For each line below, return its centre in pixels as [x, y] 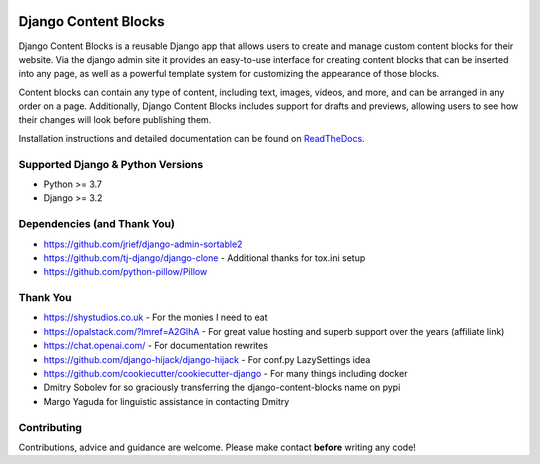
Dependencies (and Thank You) [96, 224]
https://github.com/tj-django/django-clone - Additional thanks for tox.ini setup [204, 257]
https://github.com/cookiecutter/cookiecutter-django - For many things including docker [225, 374]
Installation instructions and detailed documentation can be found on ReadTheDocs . [191, 138]
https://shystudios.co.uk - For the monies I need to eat [155, 317]
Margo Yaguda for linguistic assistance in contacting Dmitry [166, 401]
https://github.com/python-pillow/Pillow [125, 272]
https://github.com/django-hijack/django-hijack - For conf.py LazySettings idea [207, 359]
